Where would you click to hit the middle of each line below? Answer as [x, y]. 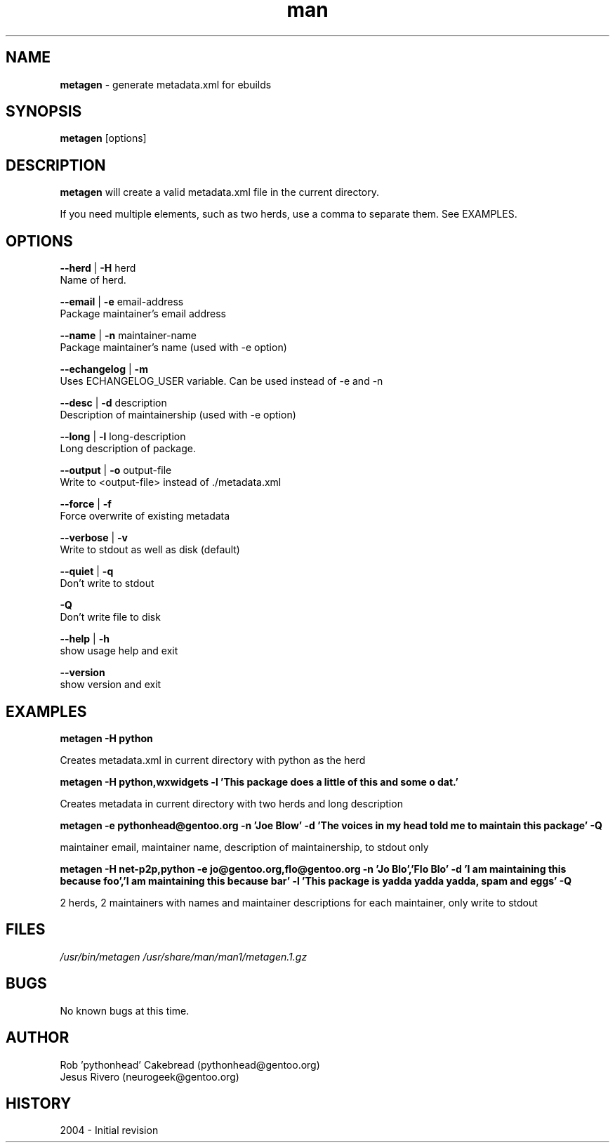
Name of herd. [93, 280]
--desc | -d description [113, 403]
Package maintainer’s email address [143, 314]
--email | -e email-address [122, 302]
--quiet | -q [87, 572]
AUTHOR [38, 1038]
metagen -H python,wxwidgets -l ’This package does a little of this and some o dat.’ [259, 781]
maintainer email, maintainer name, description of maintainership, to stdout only [244, 847]
